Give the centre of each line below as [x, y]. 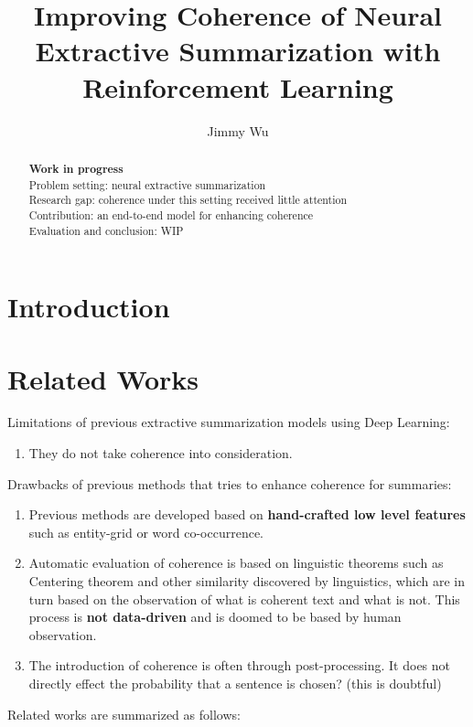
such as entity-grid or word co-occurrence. [146, 532]
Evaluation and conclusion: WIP [106, 230]
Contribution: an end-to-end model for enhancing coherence [171, 214]
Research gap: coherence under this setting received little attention [188, 200]
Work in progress [76, 168]
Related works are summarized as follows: [124, 714]
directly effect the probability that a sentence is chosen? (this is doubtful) [235, 684]
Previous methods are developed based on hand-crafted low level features [247, 514]
